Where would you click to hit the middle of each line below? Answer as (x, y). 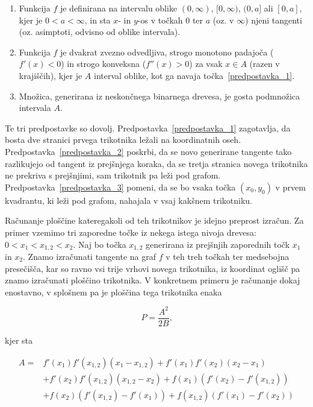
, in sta (98, 20)
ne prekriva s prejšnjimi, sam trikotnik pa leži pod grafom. (113, 175)
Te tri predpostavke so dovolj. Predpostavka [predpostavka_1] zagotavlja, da (148, 128)
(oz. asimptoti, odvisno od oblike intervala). (100, 32)
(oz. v (223, 20)
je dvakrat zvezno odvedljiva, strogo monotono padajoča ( (167, 52)
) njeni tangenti (274, 20)
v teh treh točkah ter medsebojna (228, 256)
